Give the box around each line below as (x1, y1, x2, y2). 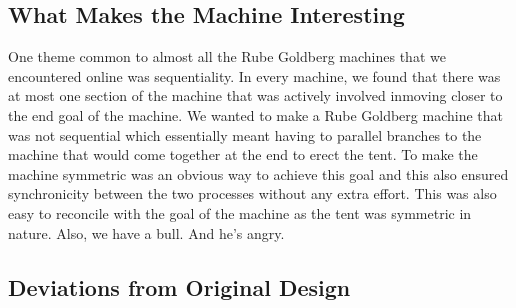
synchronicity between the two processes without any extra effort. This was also (8, 183, 497, 204)
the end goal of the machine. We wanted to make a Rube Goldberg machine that (8, 104, 503, 125)
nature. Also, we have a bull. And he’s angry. (8, 222, 285, 243)
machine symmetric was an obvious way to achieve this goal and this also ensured (8, 163, 509, 184)
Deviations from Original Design (8, 271, 351, 302)
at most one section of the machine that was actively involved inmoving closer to (8, 85, 503, 106)
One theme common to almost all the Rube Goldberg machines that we (8, 46, 446, 67)
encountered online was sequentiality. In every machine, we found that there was (8, 65, 501, 86)
